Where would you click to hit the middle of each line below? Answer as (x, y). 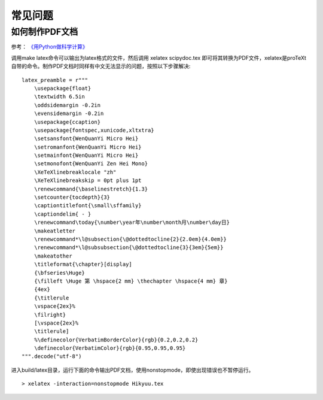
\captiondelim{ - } (63, 214)
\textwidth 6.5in (59, 97)
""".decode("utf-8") (52, 357)
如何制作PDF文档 (45, 32)
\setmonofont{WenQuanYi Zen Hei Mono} (91, 164)
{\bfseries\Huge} (59, 273)
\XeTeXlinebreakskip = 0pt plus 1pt (88, 181)
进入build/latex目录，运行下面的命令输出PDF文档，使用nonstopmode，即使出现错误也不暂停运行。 (132, 370)
